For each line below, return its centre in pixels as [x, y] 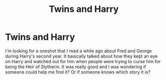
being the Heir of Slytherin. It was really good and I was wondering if [76, 67]
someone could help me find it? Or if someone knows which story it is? [78, 72]
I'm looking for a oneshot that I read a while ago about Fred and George [79, 51]
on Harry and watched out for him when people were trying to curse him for [83, 61]
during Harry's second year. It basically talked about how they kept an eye [82, 56]
